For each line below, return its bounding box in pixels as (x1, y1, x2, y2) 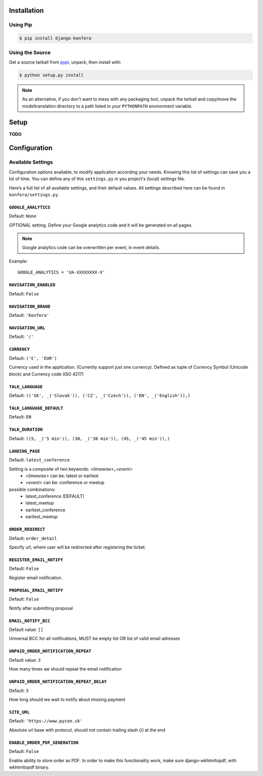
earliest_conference (25, 507, 66, 513)
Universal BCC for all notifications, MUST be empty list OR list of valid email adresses (9, 635, 180, 642)
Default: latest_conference (9, 457, 70, 463)
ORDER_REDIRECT (9, 526, 46, 532)
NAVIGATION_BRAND (9, 303, 51, 309)
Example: (9, 258, 28, 264)
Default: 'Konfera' (9, 313, 50, 318)
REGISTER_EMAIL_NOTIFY (9, 557, 63, 563)
